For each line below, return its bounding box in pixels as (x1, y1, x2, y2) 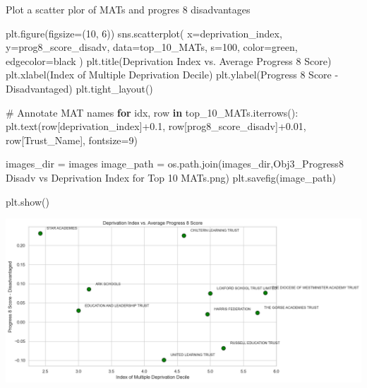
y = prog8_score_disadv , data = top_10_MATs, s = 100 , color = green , (6, 40, 298, 54)
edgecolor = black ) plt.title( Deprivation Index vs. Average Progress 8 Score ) (6, 53, 332, 68)
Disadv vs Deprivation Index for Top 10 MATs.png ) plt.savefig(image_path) (6, 170, 336, 184)
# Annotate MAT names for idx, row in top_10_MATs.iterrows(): (6, 105, 299, 119)
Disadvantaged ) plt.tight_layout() (6, 81, 153, 95)
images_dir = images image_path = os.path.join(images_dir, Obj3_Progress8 (6, 156, 344, 171)
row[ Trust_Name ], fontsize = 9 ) (6, 132, 138, 147)
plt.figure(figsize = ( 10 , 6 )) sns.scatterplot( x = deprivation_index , (6, 25, 282, 40)
